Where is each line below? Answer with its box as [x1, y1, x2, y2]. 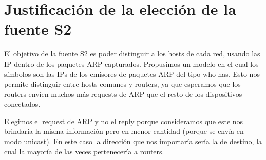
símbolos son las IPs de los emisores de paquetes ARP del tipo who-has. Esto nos [4, 68, 260, 79]
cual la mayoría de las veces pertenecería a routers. [4, 146, 164, 156]
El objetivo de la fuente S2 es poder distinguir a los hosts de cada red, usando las [4, 48, 260, 59]
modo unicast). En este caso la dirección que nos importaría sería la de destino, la [4, 136, 262, 147]
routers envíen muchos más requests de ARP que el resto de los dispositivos [4, 88, 242, 99]
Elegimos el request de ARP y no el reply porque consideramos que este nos [4, 115, 243, 126]
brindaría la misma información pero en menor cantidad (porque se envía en [4, 126, 244, 136]
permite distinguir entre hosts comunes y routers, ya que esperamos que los [4, 78, 241, 89]
